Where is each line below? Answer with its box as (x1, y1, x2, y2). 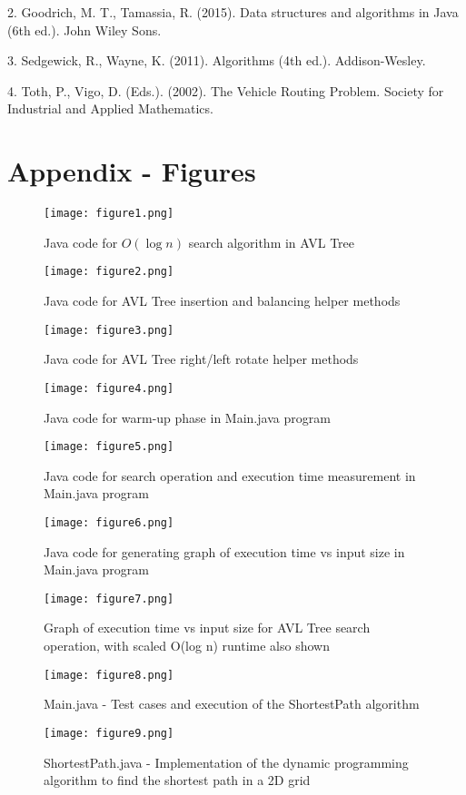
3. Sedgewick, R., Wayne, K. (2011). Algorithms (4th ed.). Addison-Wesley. (7, 51, 426, 70)
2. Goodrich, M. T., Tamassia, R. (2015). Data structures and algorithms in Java (7, 3, 459, 21)
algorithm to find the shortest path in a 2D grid (44, 770, 311, 790)
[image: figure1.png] (44, 207, 174, 221)
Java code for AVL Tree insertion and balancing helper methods (44, 291, 401, 309)
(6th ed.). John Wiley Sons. (7, 20, 162, 39)
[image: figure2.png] (44, 265, 174, 279)
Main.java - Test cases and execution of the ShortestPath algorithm (44, 694, 420, 713)
